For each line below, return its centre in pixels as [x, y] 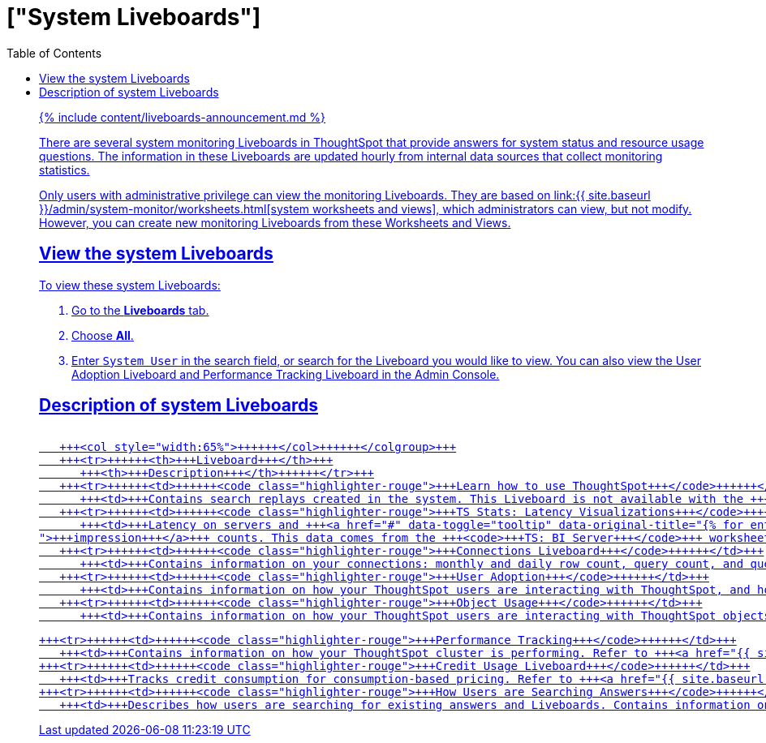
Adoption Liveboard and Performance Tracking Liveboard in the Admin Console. [286, 374]
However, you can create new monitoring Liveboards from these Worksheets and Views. [275, 222]
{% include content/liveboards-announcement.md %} [183, 117]
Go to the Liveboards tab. [140, 310]
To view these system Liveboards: [130, 285]
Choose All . [103, 335]
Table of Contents [54, 53]
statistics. [65, 170]
